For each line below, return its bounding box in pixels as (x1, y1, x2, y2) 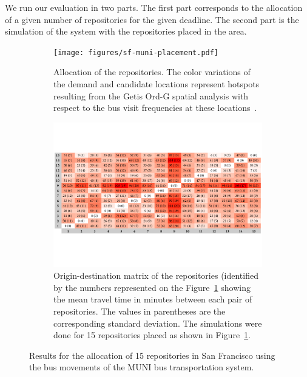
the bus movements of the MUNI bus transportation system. (29, 361, 254, 373)
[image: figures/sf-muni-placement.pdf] (53, 48, 219, 57)
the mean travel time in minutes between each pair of (53, 293, 252, 305)
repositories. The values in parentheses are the (53, 305, 226, 318)
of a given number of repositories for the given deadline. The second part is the (5, 13, 299, 25)
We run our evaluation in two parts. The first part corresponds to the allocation (5, 1, 303, 13)
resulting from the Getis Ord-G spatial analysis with (53, 89, 249, 102)
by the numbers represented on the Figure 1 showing (53, 281, 251, 293)
